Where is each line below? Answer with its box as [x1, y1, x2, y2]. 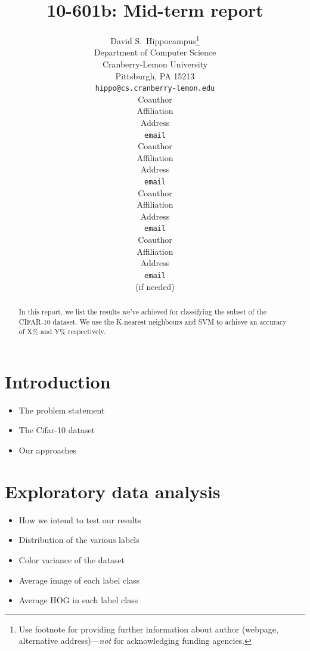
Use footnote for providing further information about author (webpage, [18, 622, 278, 635]
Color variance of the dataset [18, 553, 125, 566]
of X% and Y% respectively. [18, 326, 106, 337]
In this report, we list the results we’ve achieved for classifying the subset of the [18, 306, 266, 316]
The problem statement [18, 403, 105, 416]
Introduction [5, 369, 111, 393]
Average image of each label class [18, 573, 140, 586]
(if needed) [135, 280, 175, 292]
